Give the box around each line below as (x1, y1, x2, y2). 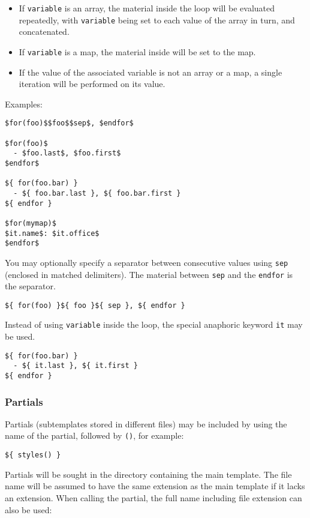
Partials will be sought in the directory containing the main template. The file (5, 468, 292, 480)
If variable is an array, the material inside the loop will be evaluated (19, 2, 275, 14)
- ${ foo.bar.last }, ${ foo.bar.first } (13, 188, 181, 197)
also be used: (5, 503, 52, 516)
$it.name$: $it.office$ (5, 229, 100, 238)
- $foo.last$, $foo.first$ (13, 149, 121, 158)
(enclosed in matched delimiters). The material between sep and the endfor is (5, 268, 293, 280)
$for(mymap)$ (5, 218, 56, 227)
